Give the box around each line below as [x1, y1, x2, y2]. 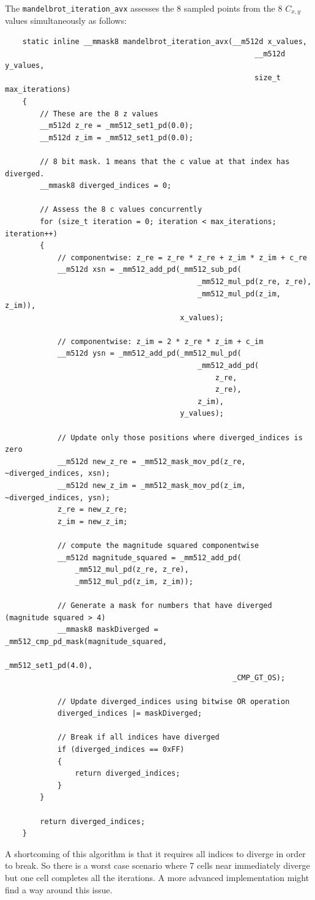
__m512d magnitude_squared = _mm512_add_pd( [57, 553, 242, 562]
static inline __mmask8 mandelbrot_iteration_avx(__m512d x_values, [22, 37, 307, 47]
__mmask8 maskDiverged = [57, 625, 158, 634]
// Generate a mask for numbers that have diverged [57, 601, 272, 610]
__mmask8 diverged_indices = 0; [40, 181, 172, 190]
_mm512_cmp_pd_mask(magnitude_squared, [5, 637, 167, 646]
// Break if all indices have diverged [57, 733, 220, 742]
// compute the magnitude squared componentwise [57, 541, 259, 550]
